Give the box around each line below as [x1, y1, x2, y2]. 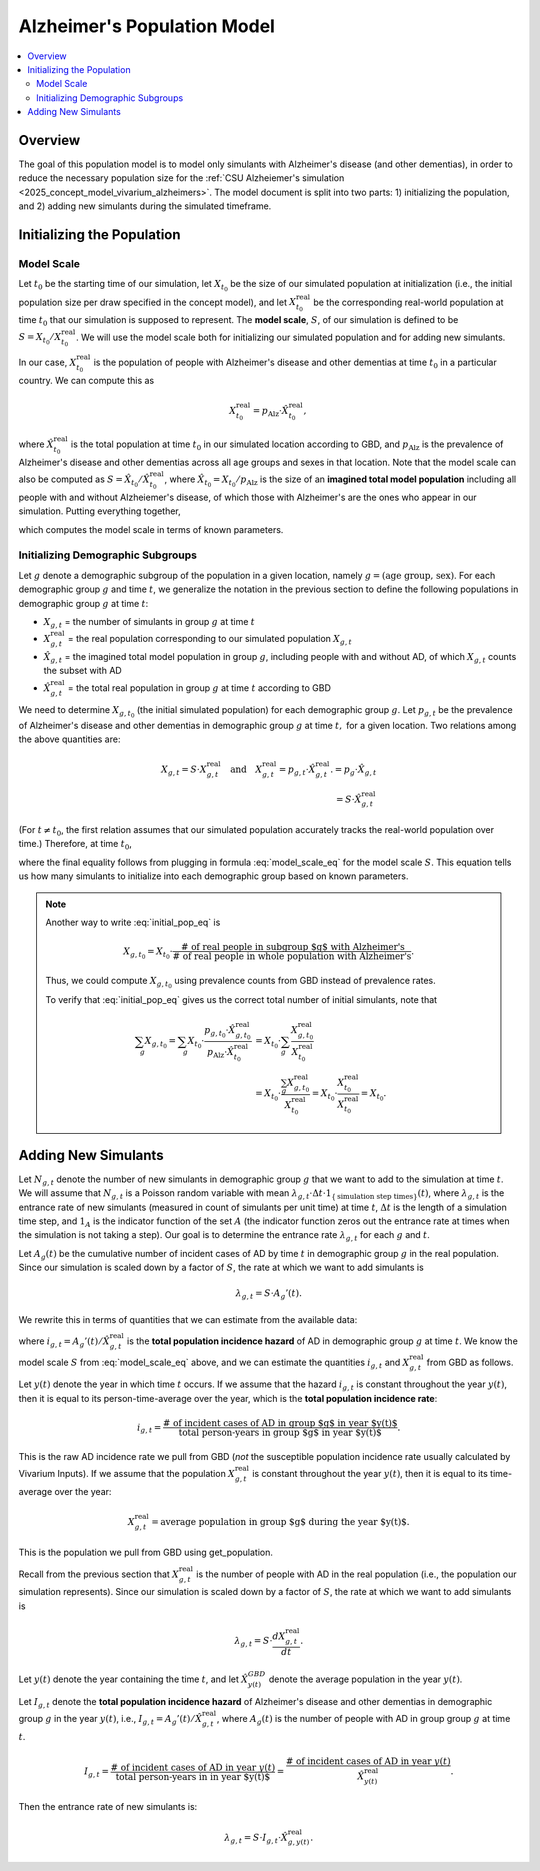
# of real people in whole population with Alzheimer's [172, 951, 412, 962]
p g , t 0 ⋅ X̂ [203, 1025, 236, 1040]
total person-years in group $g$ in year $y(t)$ [178, 1426, 382, 1438]
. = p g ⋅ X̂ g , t [330, 763, 377, 777]
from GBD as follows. [426, 1356, 514, 1368]
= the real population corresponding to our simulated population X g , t [67, 633, 352, 647]
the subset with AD [43, 665, 122, 677]
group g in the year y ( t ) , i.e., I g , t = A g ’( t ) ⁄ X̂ [18, 1713, 203, 1727]
